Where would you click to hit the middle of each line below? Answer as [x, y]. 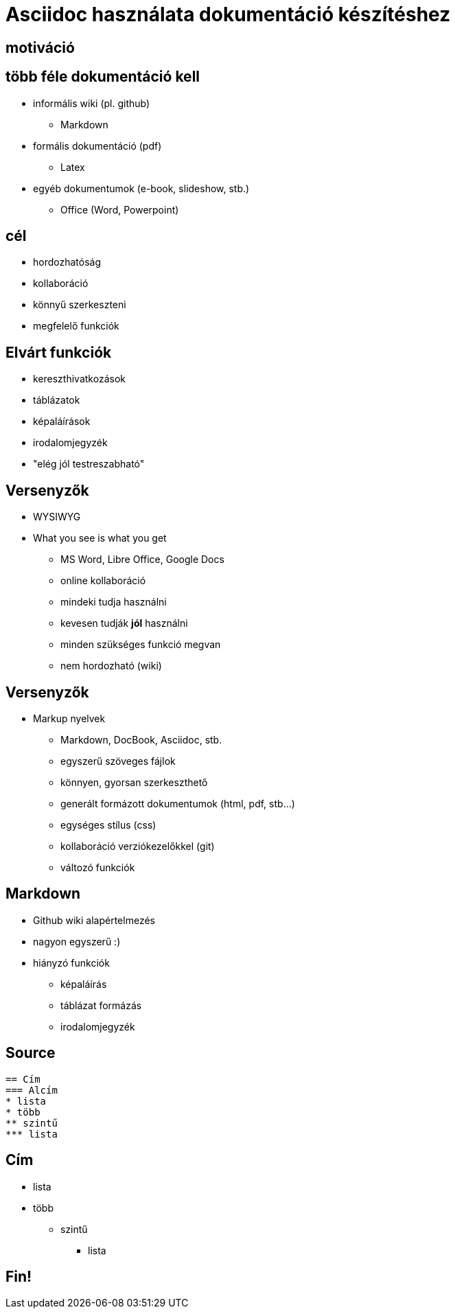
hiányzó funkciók [71, 963]
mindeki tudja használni [114, 602]
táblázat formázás [101, 1005]
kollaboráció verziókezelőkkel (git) [138, 846]
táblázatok [57, 400]
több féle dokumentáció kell [103, 77]
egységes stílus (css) [108, 825]
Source [31, 1053]
